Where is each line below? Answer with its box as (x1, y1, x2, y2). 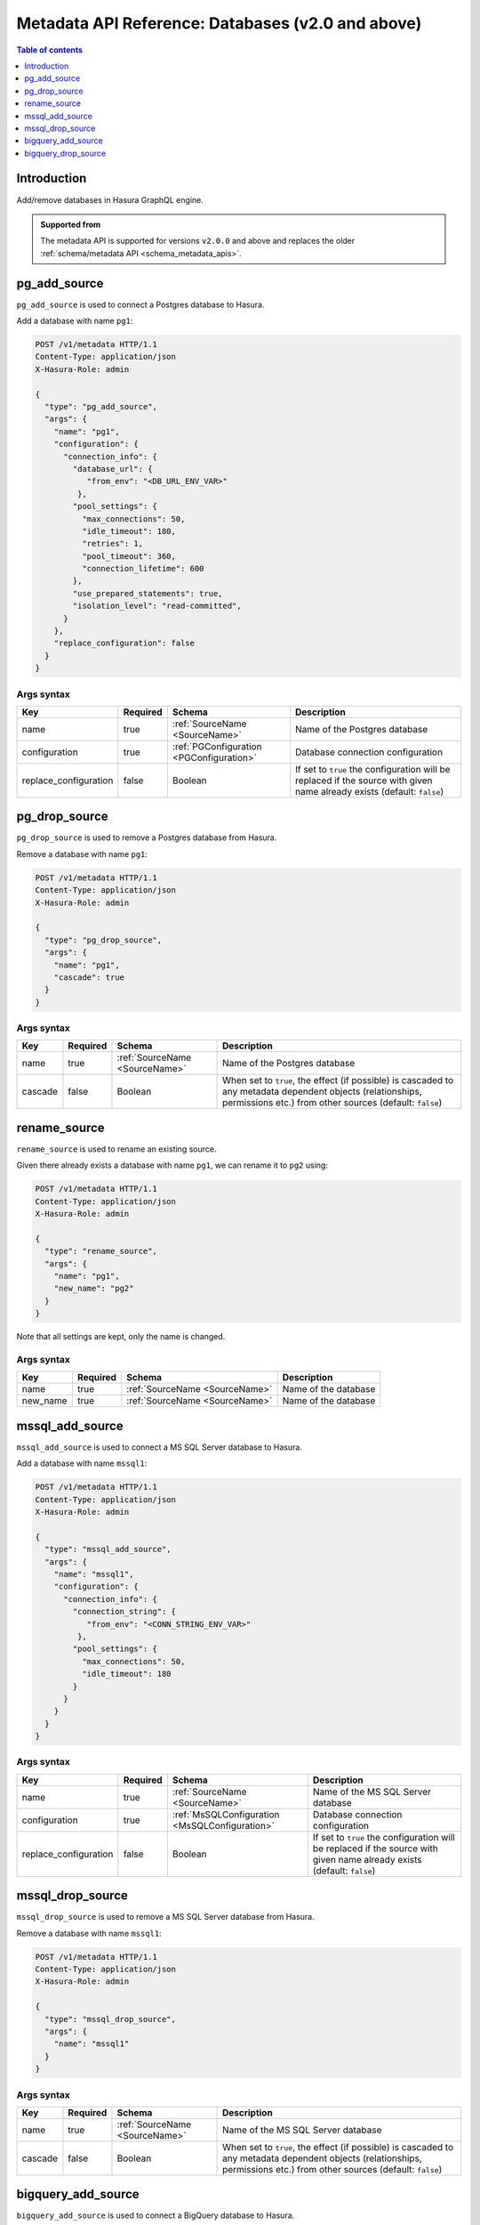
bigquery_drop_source (24, 148, 107, 158)
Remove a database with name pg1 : (16, 848, 148, 859)
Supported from (40, 219, 101, 230)
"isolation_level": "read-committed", (72, 601, 242, 611)
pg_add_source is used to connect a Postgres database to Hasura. (16, 299, 265, 310)
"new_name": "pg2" (53, 1283, 134, 1294)
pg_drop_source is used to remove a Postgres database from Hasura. (16, 832, 277, 843)
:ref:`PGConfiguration (172, 740, 262, 752)
